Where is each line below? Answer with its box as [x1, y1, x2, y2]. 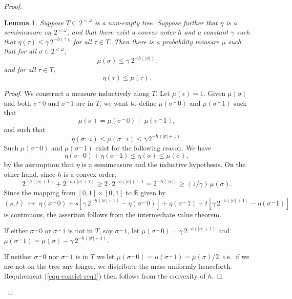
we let [97, 251, 115, 262]
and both [4, 97, 31, 108]
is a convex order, [63, 169, 117, 179]
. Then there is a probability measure [109, 36, 219, 46]
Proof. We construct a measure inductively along [4, 88, 150, 98]
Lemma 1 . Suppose [4, 17, 64, 27]
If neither [4, 251, 32, 262]
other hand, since [4, 169, 56, 179]
